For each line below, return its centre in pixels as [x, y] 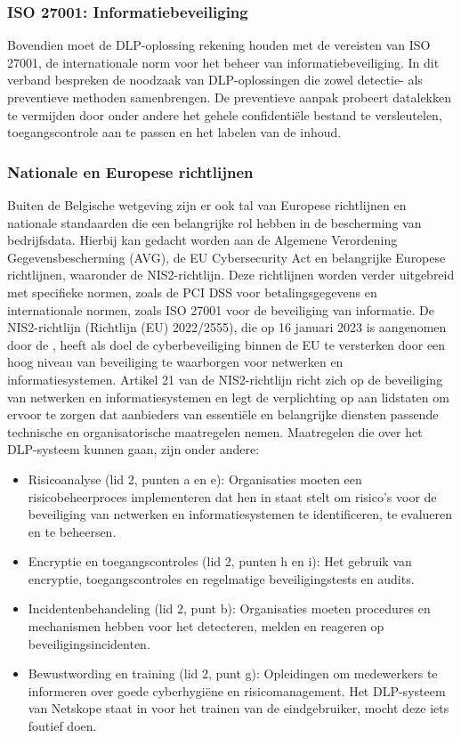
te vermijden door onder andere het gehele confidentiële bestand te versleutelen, [225, 114]
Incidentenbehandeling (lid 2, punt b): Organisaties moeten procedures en [229, 608]
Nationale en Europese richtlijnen [130, 171]
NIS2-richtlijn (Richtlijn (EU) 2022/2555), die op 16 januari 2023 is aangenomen [227, 327]
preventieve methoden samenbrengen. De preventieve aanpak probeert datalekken [230, 97]
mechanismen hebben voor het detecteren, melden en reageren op [206, 626]
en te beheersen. [72, 531]
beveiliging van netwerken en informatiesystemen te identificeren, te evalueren [240, 514]
